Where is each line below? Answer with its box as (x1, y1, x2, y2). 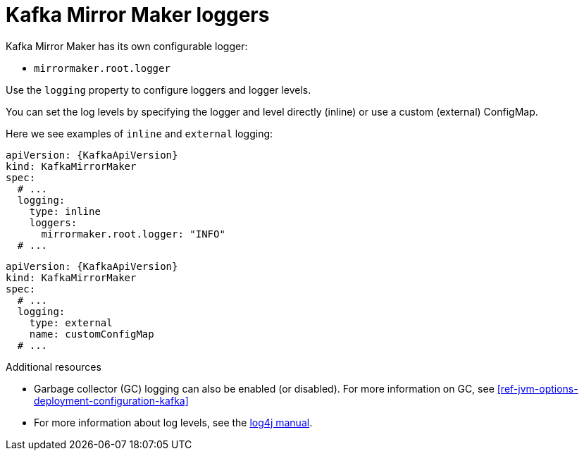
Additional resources (6, 360, 101, 373)
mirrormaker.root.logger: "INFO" (41, 228, 225, 240)
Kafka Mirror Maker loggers (6, 3, 270, 27)
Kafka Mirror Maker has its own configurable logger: (6, 39, 248, 52)
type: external (29, 316, 113, 328)
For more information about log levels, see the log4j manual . (34, 416, 313, 429)
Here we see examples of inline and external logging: (6, 127, 273, 140)
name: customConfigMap (29, 328, 154, 340)
